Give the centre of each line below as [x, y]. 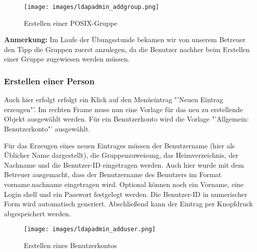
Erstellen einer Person [49, 81]
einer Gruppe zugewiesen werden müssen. [67, 59]
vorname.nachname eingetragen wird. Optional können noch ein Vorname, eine [124, 184]
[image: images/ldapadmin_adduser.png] [90, 229]
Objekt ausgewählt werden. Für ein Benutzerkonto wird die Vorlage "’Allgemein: [127, 119]
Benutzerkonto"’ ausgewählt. [47, 129]
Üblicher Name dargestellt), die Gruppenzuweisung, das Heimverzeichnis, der [121, 155]
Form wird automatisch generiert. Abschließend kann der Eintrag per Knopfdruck [128, 204]
